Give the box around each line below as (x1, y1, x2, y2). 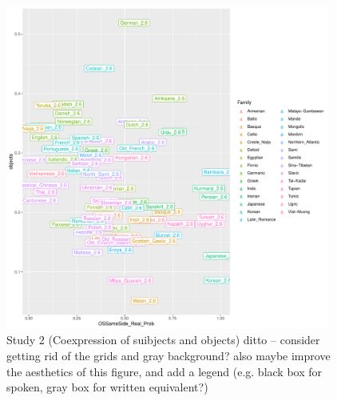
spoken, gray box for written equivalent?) (6, 379, 208, 395)
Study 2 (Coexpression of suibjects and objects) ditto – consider (6, 331, 320, 348)
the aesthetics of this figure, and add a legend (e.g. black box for (6, 363, 323, 379)
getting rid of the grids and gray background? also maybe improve (6, 347, 331, 363)
